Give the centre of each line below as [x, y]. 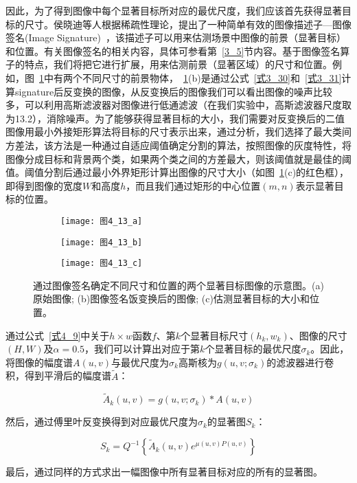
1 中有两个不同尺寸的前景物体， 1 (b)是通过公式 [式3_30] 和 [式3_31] [191, 77]
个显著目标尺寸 [215, 335]
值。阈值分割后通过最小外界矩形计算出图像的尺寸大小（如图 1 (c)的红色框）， [177, 172]
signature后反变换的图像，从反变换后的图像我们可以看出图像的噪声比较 [174, 91]
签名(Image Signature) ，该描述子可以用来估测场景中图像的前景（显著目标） [176, 37]
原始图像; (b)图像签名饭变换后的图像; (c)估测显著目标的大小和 [171, 299]
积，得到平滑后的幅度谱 [58, 375]
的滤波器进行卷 [300, 362]
